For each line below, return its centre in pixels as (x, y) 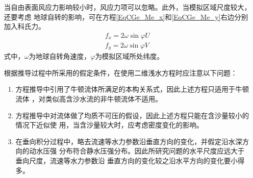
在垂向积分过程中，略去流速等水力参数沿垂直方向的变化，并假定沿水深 (129, 141)
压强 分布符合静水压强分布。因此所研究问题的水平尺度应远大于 (144, 151)
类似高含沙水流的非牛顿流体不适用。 (104, 99)
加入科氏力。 (25, 26)
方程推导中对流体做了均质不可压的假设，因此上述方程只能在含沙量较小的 (132, 115)
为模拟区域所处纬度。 (129, 56)
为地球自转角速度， (60, 56)
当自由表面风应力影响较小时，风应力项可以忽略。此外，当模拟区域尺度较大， (127, 7)
